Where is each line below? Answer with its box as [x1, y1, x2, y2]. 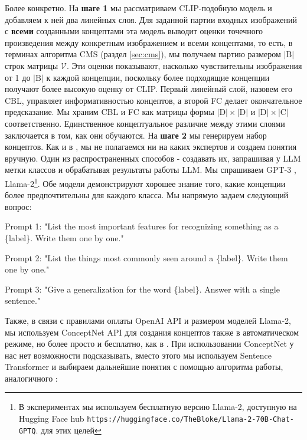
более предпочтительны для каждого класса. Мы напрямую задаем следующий [5, 189, 289, 201]
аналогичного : [5, 372, 58, 384]
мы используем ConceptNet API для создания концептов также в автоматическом [5, 326, 299, 338]
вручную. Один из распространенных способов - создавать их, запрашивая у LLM [5, 152, 301, 164]
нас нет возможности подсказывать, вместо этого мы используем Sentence [5, 349, 272, 361]
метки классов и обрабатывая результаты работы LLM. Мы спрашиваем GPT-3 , [5, 163, 296, 176]
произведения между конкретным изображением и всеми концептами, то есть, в [5, 36, 293, 48]
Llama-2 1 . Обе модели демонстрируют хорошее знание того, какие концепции [5, 175, 286, 189]
